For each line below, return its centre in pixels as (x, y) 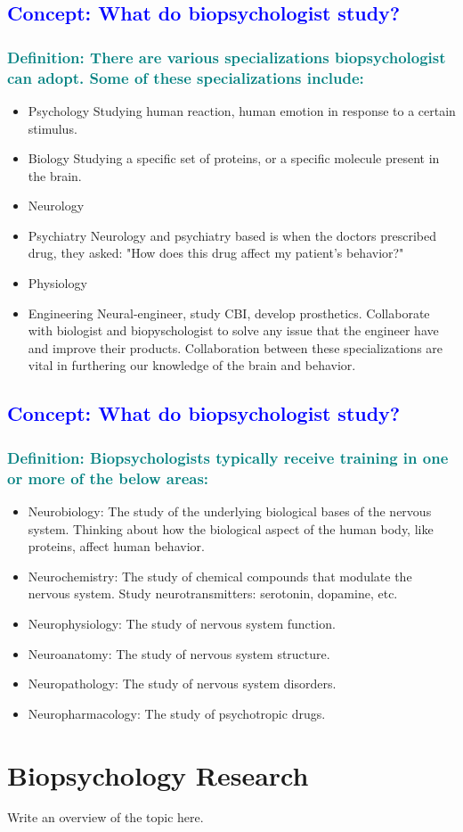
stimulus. (53, 128)
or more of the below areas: (108, 478)
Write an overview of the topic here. (106, 817)
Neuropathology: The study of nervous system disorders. (182, 684)
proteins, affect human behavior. (116, 546)
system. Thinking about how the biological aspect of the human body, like (231, 528)
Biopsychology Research (158, 774)
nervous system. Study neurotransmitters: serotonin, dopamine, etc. (213, 593)
